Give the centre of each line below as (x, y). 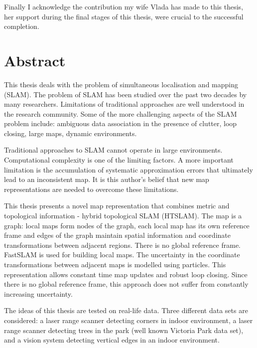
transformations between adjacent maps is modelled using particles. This (115, 264)
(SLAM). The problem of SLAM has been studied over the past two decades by (126, 94)
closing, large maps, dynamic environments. (70, 133)
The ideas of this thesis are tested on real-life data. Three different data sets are (126, 310)
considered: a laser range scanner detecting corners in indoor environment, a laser (128, 320)
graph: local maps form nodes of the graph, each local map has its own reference (127, 225)
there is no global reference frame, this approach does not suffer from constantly (126, 284)
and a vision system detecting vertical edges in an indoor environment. (112, 340)
